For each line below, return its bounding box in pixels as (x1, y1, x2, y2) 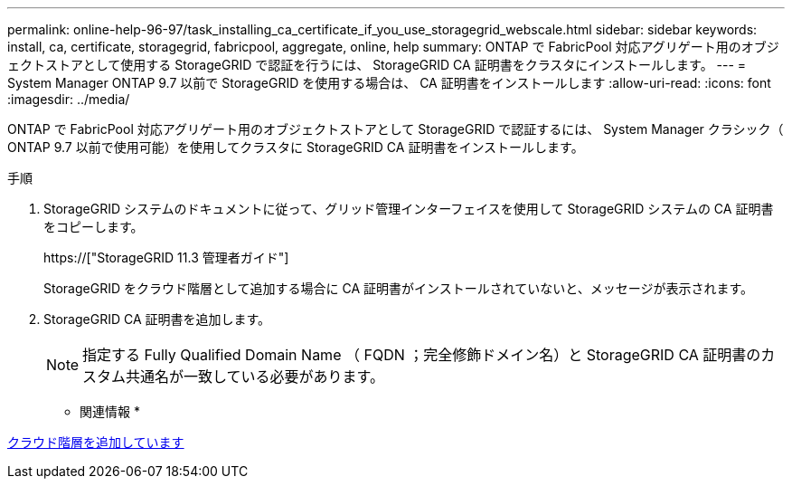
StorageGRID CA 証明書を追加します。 (43, 311, 271, 327)
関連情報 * (80, 404, 140, 419)
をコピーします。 (43, 219, 144, 234)
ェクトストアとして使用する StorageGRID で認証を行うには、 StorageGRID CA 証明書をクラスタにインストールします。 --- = (7, 57, 747, 72)
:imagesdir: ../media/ (7, 91, 130, 107)
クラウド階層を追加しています (7, 434, 184, 450)
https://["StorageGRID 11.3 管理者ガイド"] (43, 250, 289, 265)
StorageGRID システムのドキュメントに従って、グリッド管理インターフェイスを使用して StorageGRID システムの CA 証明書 (43, 201, 774, 216)
